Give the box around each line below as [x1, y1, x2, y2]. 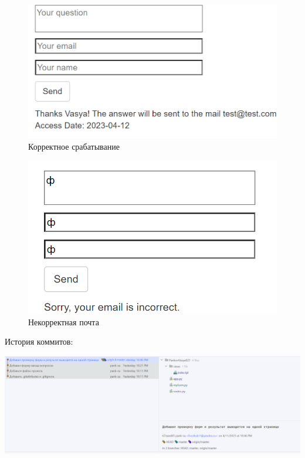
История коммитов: [5, 335, 73, 348]
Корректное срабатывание [28, 140, 120, 153]
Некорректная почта [28, 315, 99, 328]
